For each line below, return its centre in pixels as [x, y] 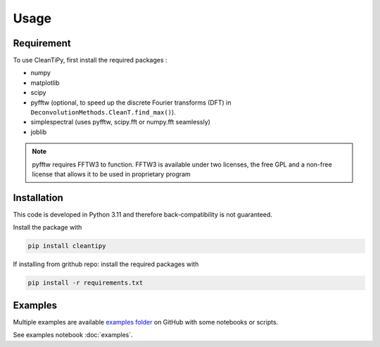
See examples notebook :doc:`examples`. [73, 335]
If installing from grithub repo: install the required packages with [106, 264]
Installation [38, 198]
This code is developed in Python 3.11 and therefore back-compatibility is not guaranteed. [142, 214]
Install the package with [47, 228]
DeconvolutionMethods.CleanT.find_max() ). [103, 112]
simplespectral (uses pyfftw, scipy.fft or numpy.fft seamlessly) [121, 122]
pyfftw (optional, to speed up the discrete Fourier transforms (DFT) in [131, 103]
